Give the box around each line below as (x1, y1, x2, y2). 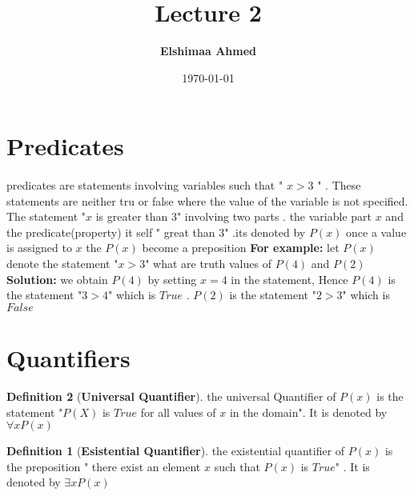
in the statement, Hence (231, 270, 348, 287)
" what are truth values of (145, 255, 271, 272)
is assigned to (6, 239, 72, 256)
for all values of (140, 403, 216, 420)
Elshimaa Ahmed (159, 42, 257, 59)
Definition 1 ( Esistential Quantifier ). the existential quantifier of (6, 442, 345, 459)
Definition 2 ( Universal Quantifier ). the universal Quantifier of (6, 387, 336, 404)
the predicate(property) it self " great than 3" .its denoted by (6, 223, 306, 240)
